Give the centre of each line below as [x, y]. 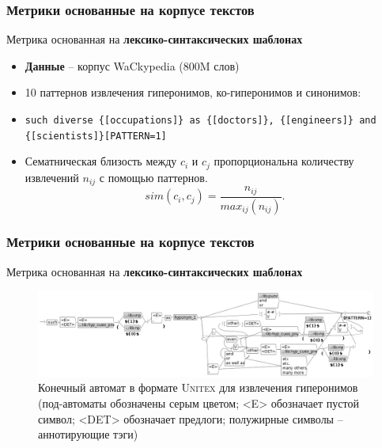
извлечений [52, 177]
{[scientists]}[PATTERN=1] [96, 136]
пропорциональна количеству [284, 161]
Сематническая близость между [101, 161]
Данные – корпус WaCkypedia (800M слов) [132, 65]
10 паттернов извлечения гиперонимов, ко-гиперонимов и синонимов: [193, 92]
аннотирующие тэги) [88, 434]
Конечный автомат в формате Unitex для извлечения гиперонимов [198, 387]
